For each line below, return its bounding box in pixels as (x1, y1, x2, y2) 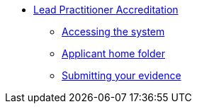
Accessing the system (62, 25, 165, 38)
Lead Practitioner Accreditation (33, 4, 179, 16)
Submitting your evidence (62, 69, 181, 81)
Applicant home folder (62, 47, 165, 59)
